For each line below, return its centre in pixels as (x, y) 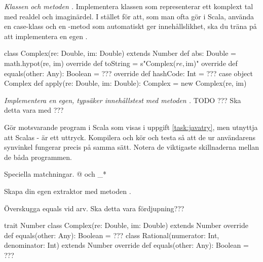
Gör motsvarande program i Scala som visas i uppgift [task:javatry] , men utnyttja (131, 127)
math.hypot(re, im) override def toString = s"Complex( (90, 63)
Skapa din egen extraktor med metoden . (68, 191)
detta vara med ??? (34, 110)
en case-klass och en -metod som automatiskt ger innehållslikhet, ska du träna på (130, 26)
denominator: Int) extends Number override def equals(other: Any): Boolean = (126, 245)
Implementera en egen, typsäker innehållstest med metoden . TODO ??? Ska (123, 100)
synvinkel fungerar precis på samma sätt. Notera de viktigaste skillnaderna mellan (132, 147)
